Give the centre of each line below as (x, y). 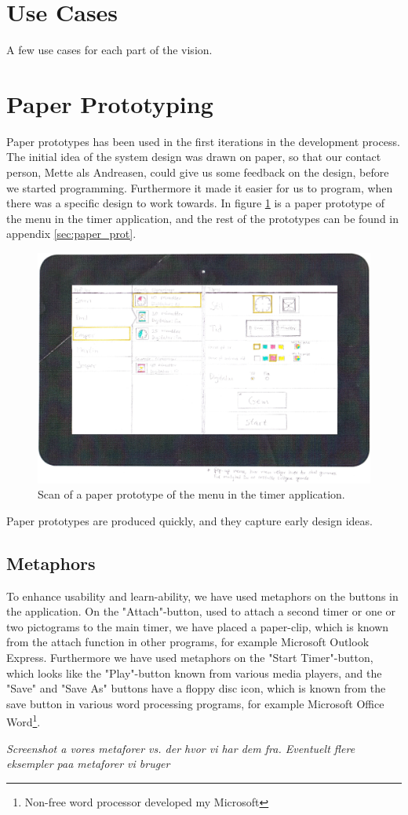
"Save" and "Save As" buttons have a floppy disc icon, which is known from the (196, 688)
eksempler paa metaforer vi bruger (88, 764)
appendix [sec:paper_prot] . (71, 234)
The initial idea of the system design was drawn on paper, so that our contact (194, 157)
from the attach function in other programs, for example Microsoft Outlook (188, 642)
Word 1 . (24, 720)
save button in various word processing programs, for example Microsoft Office (195, 703)
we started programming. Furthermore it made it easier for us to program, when (200, 187)
